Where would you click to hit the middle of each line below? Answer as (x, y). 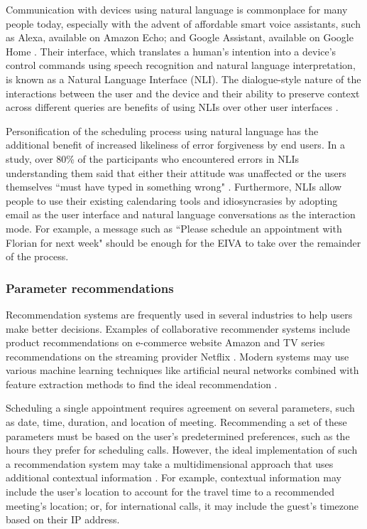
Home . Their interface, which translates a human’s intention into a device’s (171, 51)
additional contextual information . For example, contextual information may (174, 477)
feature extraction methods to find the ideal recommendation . (142, 384)
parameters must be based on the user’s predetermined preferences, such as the (178, 436)
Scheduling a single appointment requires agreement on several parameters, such (180, 408)
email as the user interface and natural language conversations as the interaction (181, 214)
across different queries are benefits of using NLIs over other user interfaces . (172, 107)
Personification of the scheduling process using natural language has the (162, 130)
